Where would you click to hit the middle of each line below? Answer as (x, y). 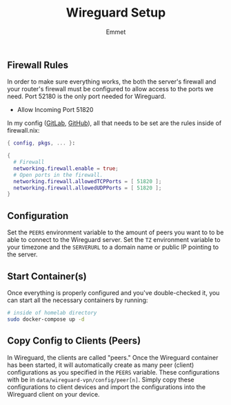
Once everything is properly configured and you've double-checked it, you (113, 292)
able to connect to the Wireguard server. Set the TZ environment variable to (114, 240)
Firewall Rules (38, 65)
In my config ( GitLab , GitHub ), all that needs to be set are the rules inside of (114, 123)
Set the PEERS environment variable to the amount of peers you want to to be (115, 232)
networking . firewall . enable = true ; (66, 168)
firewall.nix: (23, 131)
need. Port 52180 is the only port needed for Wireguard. (87, 96)
